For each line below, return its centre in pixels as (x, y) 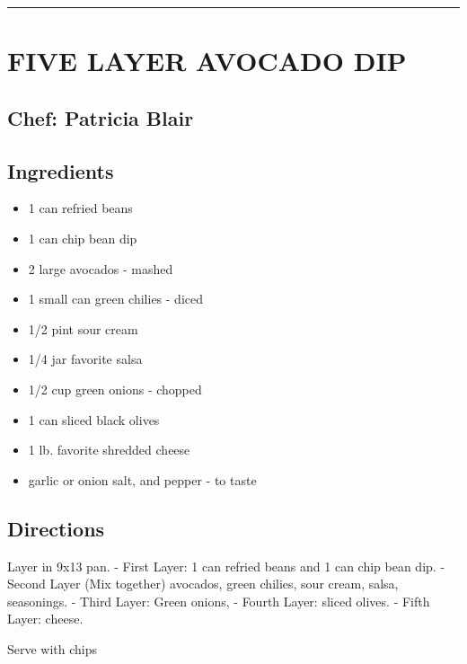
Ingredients (61, 170)
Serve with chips (53, 648)
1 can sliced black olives (94, 419)
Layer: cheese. (45, 619)
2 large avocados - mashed (101, 268)
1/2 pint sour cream (83, 328)
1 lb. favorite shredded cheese (109, 450)
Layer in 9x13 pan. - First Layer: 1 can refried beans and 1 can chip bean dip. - (226, 566)
